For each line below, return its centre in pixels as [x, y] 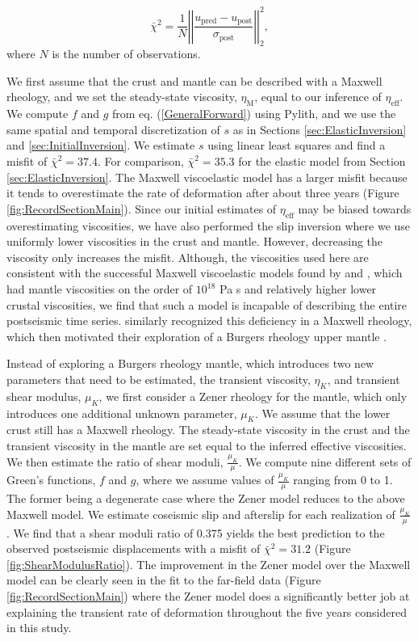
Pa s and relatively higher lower [298, 289]
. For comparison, [140, 161]
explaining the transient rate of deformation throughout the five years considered [207, 611]
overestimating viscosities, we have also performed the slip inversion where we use [209, 225]
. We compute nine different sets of [325, 461]
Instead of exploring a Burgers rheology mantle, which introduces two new [190, 363]
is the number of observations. [126, 54]
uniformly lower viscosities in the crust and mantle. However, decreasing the [195, 241]
